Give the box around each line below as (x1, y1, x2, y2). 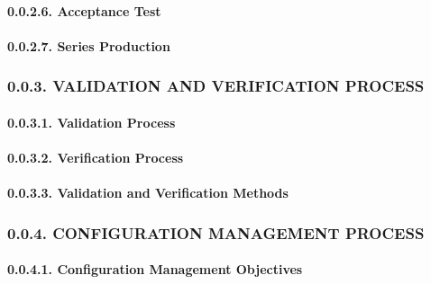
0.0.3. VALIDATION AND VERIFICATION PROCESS (7, 75, 425, 97)
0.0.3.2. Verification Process (7, 148, 184, 166)
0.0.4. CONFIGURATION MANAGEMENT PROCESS (7, 221, 425, 244)
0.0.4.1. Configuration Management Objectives (7, 260, 303, 279)
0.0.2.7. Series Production (7, 36, 170, 55)
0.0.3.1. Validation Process (7, 112, 176, 131)
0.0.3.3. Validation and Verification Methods (7, 183, 289, 202)
